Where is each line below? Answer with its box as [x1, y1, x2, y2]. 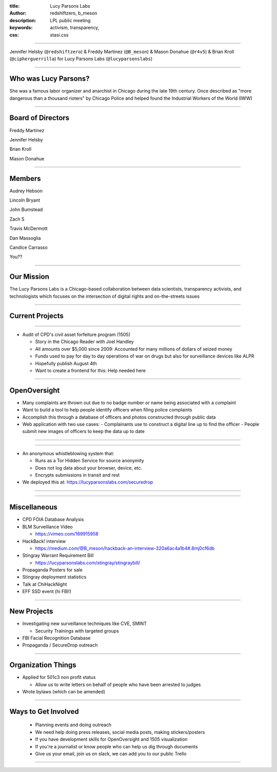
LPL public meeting [50, 17, 91, 23]
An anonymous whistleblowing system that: [22, 450, 114, 456]
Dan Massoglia [9, 235, 41, 241]
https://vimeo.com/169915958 [35, 531, 98, 537]
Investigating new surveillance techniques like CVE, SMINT [22, 620, 147, 627]
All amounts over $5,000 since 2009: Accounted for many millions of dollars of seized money [35, 346, 233, 352]
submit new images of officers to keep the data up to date [22, 428, 145, 435]
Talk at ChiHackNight [22, 581, 67, 587]
